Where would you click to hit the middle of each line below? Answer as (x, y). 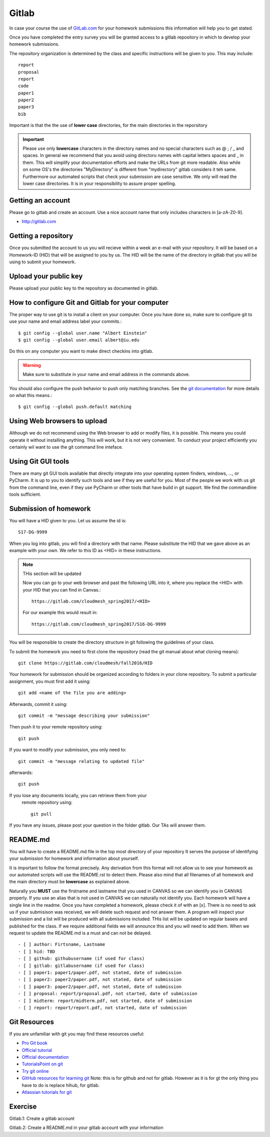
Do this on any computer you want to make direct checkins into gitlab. (81, 351)
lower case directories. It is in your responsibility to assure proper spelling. (99, 183)
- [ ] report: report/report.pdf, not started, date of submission (102, 1008)
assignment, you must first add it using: (50, 681)
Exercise (23, 1106)
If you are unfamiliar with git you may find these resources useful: (77, 1034)
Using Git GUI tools (39, 461)
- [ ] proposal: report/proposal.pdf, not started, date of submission (108, 994)
